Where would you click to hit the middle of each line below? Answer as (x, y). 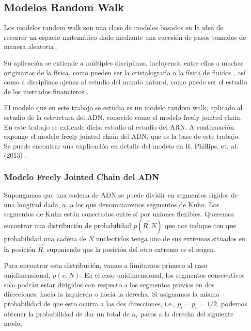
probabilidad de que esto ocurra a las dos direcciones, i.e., (90, 303)
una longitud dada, (32, 204)
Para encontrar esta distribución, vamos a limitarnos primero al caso (106, 265)
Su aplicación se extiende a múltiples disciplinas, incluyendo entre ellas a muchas (124, 62)
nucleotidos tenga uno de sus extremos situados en (171, 238)
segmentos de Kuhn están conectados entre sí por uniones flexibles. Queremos (119, 214)
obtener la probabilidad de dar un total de (67, 313)
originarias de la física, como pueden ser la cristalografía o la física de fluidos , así (125, 72)
